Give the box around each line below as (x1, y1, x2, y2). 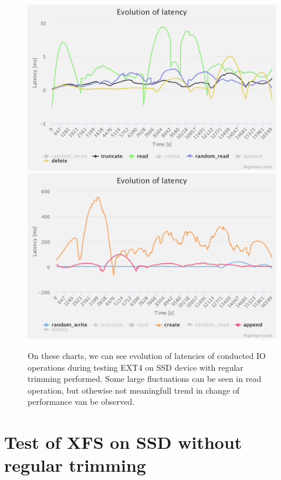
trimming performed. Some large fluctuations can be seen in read (28, 372, 262, 385)
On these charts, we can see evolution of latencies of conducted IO (28, 349, 266, 361)
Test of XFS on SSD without (4, 430, 242, 454)
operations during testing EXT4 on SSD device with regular (28, 361, 243, 373)
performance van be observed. (28, 395, 135, 408)
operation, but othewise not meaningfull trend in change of (28, 384, 240, 396)
